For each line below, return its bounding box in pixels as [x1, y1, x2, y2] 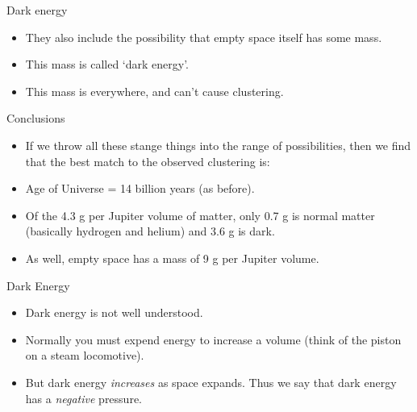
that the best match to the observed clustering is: [25, 152, 270, 169]
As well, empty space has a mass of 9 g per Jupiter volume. [25, 249, 319, 266]
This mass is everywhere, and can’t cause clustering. [25, 82, 284, 99]
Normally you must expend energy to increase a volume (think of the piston [25, 331, 402, 347]
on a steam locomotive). [25, 347, 144, 364]
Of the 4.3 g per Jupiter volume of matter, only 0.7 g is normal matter [25, 206, 375, 223]
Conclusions [6, 110, 65, 127]
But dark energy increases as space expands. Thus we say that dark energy [25, 373, 397, 390]
